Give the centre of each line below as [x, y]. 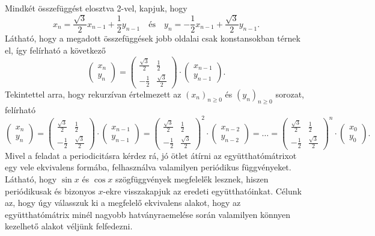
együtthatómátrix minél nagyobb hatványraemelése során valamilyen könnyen [148, 214]
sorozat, [290, 94]
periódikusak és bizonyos [50, 191]
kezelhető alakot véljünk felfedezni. [69, 226]
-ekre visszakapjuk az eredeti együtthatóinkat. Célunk [202, 191]
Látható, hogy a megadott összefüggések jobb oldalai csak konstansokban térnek [153, 38]
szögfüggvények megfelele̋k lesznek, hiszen [192, 179]
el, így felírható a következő [55, 50]
